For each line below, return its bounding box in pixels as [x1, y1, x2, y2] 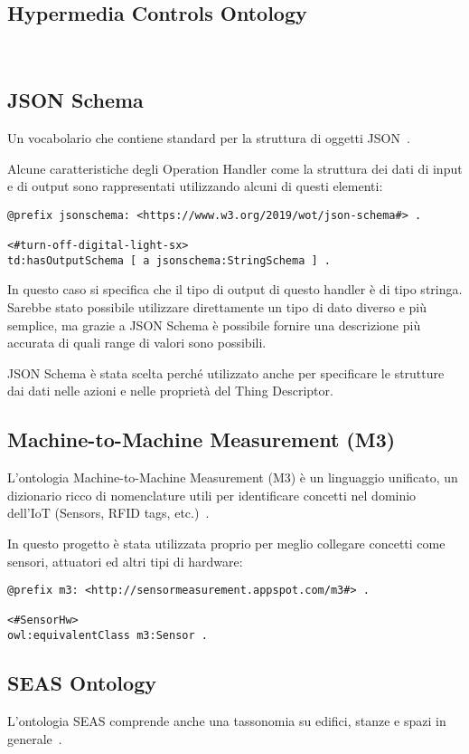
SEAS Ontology [7, 669, 156, 697]
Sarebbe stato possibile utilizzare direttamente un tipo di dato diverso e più [7, 298, 427, 316]
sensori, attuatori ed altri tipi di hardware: [7, 551, 243, 570]
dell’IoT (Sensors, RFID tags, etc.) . [7, 503, 210, 522]
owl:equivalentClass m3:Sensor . [7, 629, 208, 643]
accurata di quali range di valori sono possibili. [7, 333, 267, 352]
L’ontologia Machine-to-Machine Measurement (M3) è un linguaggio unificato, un [7, 468, 458, 487]
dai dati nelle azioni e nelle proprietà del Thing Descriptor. [7, 381, 333, 400]
